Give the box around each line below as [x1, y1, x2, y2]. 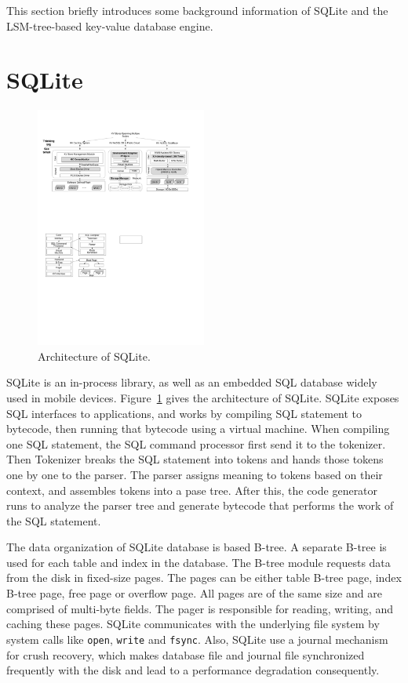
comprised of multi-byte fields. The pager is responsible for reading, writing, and [6, 600, 393, 616]
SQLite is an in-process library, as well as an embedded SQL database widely [6, 374, 377, 391]
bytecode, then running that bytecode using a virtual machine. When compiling [6, 420, 390, 437]
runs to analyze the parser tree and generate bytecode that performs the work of [6, 497, 394, 514]
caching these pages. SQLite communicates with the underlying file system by [6, 616, 380, 632]
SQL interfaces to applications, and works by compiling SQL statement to [6, 405, 362, 421]
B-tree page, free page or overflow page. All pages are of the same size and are [6, 585, 382, 601]
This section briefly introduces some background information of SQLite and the [6, 2, 388, 18]
